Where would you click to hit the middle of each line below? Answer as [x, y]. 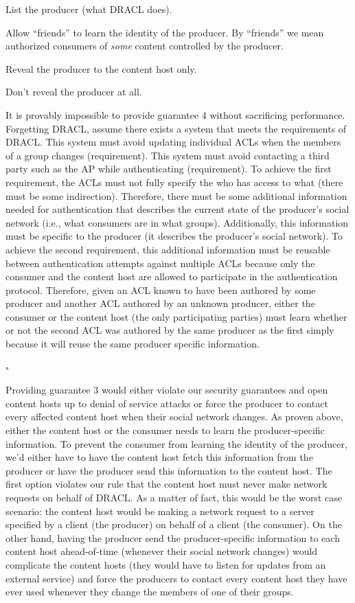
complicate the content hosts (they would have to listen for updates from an [166, 564]
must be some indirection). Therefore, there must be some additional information [176, 195]
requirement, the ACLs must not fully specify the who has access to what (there [174, 182]
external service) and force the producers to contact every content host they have [176, 578]
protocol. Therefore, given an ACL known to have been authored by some [161, 289]
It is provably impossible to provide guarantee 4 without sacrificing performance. [175, 114]
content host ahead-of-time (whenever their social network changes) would [162, 551]
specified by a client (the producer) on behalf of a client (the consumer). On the [174, 524]
